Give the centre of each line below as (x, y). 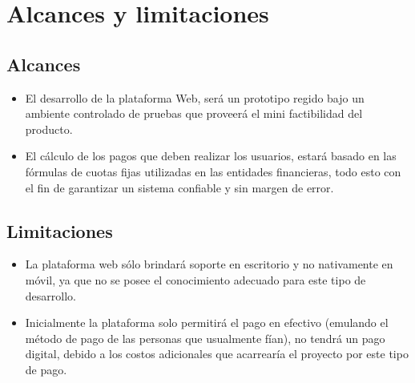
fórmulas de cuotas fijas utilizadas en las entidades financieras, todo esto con (213, 171)
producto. (49, 129)
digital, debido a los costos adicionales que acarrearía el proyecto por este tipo (217, 354)
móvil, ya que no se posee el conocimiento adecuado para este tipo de (195, 279)
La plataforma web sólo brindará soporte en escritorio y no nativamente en (209, 264)
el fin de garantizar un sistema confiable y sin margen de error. (179, 187)
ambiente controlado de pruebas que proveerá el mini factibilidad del (194, 113)
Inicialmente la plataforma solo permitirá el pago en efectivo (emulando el (207, 323)
